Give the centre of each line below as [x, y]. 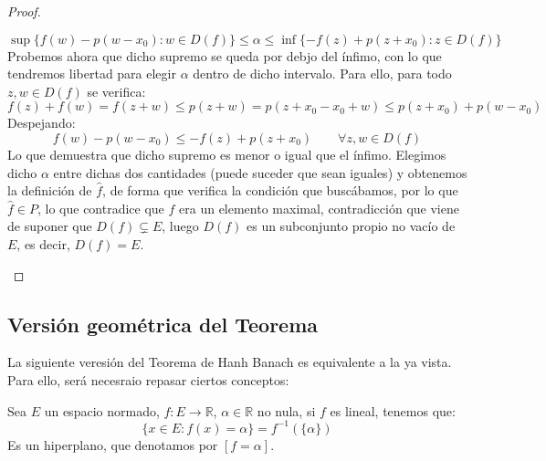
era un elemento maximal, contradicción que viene [319, 208]
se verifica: [116, 91]
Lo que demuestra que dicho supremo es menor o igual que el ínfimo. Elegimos [227, 154]
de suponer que [50, 226]
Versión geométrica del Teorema [163, 324]
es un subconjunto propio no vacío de [351, 226]
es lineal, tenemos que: [393, 410]
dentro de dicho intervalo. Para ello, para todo [322, 73]
